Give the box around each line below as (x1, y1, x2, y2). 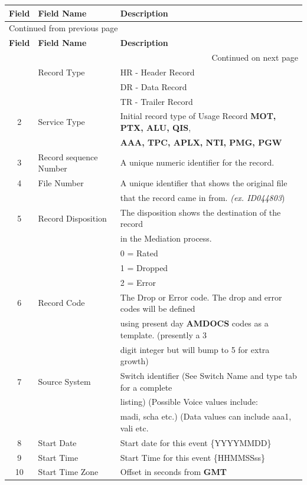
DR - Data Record (120, 80, 187, 93)
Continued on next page (211, 51, 298, 64)
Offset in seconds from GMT (120, 466, 227, 478)
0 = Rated (120, 247, 158, 259)
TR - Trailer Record (120, 95, 193, 107)
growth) (120, 355, 149, 367)
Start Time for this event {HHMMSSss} (120, 451, 266, 463)
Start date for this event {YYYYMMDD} (120, 436, 272, 448)
